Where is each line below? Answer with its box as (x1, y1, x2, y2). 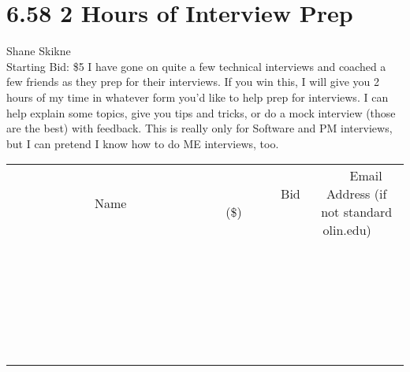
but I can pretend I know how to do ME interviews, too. (6, 135, 279, 151)
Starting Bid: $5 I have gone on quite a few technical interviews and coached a (6, 58, 386, 74)
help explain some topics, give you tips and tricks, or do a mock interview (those (6, 104, 396, 121)
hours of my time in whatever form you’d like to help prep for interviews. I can (6, 88, 389, 105)
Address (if (326, 184, 387, 203)
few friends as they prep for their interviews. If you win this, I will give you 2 (6, 73, 380, 90)
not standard (321, 203, 393, 221)
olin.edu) (322, 221, 371, 240)
